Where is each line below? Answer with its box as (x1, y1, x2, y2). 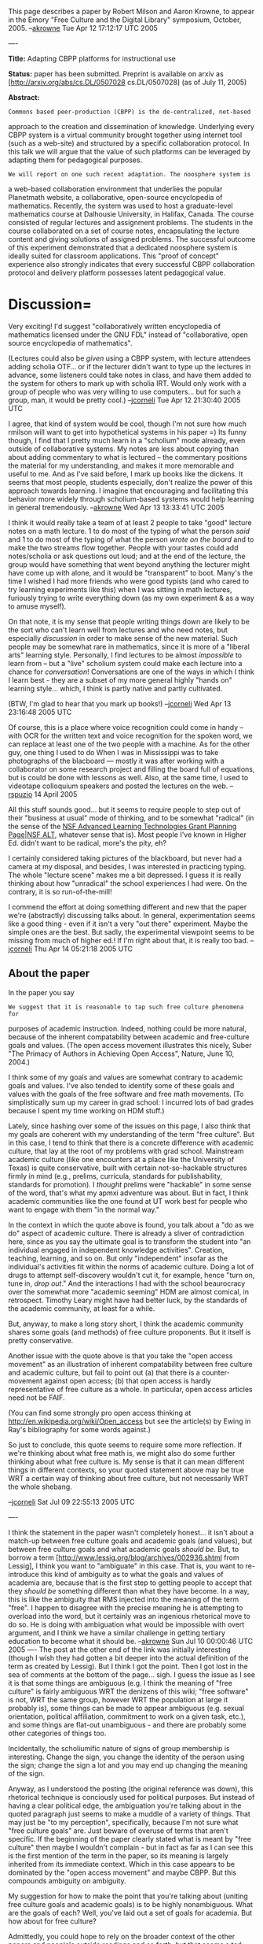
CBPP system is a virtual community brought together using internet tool (8, 130, 243, 139)
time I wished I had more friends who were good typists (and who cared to (8, 576, 250, 586)
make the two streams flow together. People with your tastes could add (8, 542, 239, 552)
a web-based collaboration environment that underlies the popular (8, 184, 223, 194)
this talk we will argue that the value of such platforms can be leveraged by (8, 147, 251, 156)
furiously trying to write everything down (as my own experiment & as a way (8, 593, 255, 602)
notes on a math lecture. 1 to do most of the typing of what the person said (8, 526, 250, 535)
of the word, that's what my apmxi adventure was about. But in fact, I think (8, 1188, 249, 1198)
